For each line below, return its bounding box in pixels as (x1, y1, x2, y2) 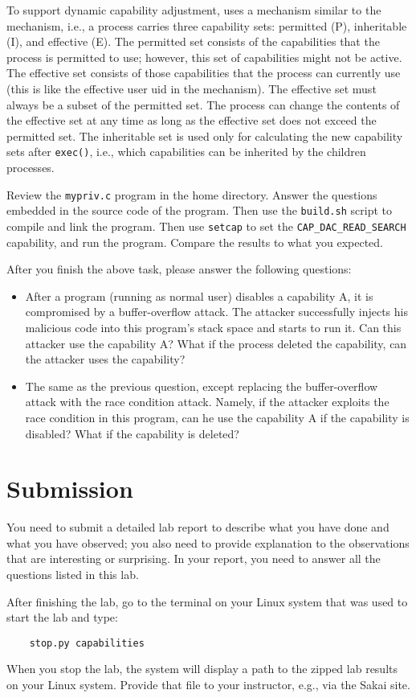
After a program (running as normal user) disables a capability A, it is (25, 287, 373, 304)
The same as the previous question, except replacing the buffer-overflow (25, 377, 378, 394)
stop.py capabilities (29, 637, 145, 649)
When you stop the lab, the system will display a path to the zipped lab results (6, 660, 398, 677)
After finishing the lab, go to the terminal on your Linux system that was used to (6, 593, 408, 610)
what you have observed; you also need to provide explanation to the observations (6, 534, 410, 551)
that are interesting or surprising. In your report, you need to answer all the (6, 550, 381, 567)
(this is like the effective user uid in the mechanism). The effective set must (6, 80, 377, 96)
